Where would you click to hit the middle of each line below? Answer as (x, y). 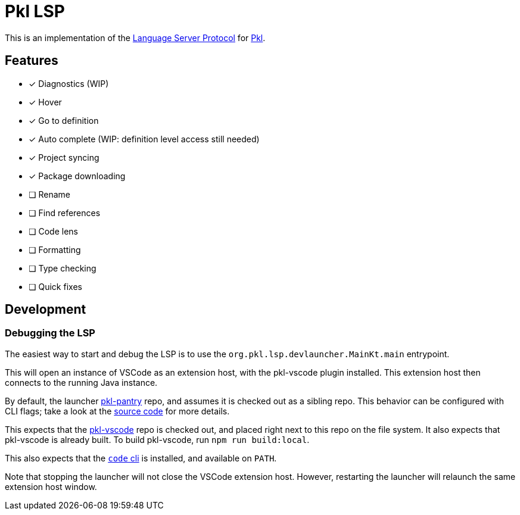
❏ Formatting (55, 249)
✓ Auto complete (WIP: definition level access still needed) (144, 139)
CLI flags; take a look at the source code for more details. (117, 411)
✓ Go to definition (64, 120)
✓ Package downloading (77, 176)
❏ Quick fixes (55, 286)
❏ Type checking (63, 268)
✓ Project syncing (64, 157)
